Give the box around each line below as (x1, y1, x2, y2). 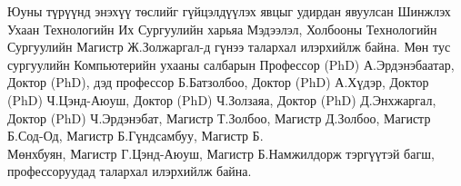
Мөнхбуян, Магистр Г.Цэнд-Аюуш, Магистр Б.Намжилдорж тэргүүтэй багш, (7, 143, 435, 162)
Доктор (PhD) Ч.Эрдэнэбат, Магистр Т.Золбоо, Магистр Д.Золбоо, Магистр (7, 108, 431, 127)
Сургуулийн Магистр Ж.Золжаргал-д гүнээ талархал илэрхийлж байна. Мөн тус (7, 37, 451, 56)
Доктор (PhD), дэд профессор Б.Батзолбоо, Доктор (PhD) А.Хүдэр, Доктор (7, 73, 429, 92)
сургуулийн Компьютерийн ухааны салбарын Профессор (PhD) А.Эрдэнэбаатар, (7, 54, 455, 73)
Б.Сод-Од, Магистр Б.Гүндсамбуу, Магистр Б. (7, 126, 264, 145)
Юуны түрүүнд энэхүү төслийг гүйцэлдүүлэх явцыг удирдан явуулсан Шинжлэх (7, 2, 451, 20)
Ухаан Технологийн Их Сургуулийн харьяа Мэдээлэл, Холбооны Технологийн (7, 19, 437, 38)
